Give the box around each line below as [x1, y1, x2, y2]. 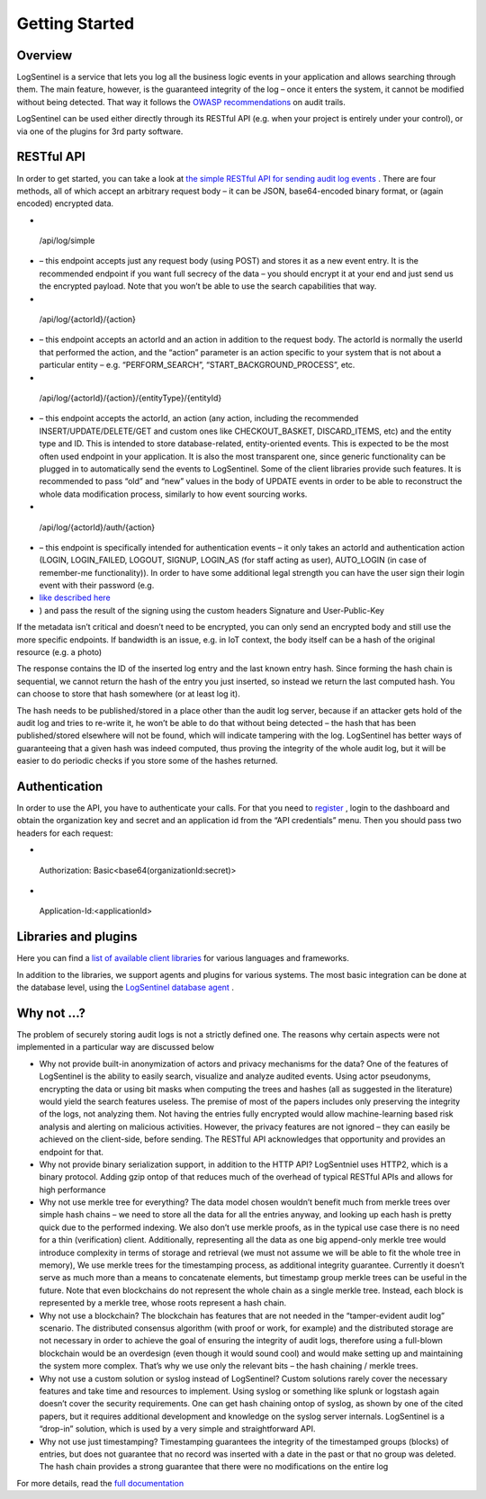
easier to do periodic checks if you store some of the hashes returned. [16, 756, 278, 767]
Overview [16, 48, 73, 63]
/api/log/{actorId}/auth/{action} [39, 522, 156, 533]
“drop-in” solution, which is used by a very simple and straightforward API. [39, 1423, 316, 1434]
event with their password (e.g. [39, 580, 155, 591]
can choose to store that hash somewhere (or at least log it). [16, 688, 240, 699]
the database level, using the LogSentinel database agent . [16, 982, 234, 993]
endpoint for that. [39, 1146, 103, 1157]
